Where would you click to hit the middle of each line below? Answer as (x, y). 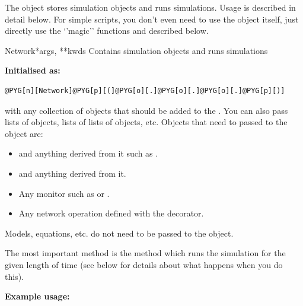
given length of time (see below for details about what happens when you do (144, 264)
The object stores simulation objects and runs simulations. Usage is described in (150, 7)
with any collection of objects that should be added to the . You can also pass (146, 110)
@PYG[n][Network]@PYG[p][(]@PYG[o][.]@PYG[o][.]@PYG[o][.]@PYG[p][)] (145, 90)
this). (14, 276)
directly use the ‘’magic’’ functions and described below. (107, 31)
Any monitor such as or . (64, 193)
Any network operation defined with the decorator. (111, 213)
